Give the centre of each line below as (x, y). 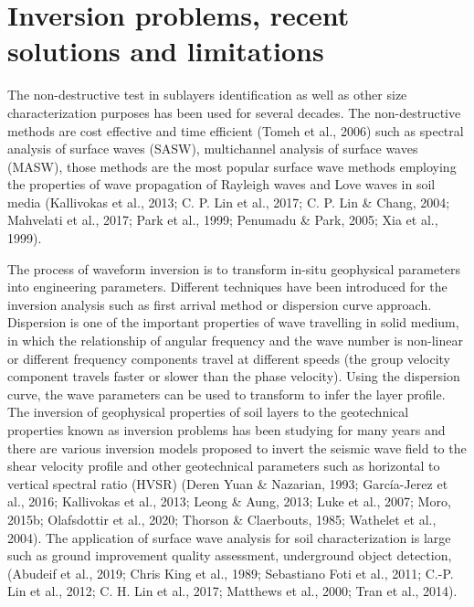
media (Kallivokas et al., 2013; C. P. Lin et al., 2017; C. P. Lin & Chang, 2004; (229, 202)
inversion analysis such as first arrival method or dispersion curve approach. (220, 304)
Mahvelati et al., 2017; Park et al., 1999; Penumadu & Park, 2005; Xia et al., (223, 220)
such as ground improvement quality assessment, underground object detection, (230, 555)
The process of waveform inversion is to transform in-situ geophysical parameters (234, 268)
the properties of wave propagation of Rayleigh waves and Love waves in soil (221, 184)
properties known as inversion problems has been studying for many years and (226, 430)
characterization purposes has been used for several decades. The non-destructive (234, 112)
